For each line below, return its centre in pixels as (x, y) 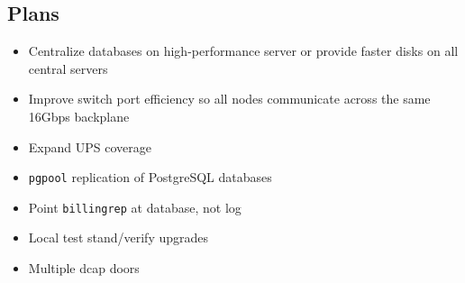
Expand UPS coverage (90, 146)
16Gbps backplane (79, 116)
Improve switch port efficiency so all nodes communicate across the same (229, 99)
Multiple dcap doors (84, 268)
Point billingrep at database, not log (135, 207)
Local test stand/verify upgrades (119, 237)
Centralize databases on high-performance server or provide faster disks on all (243, 51)
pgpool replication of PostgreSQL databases (150, 177)
